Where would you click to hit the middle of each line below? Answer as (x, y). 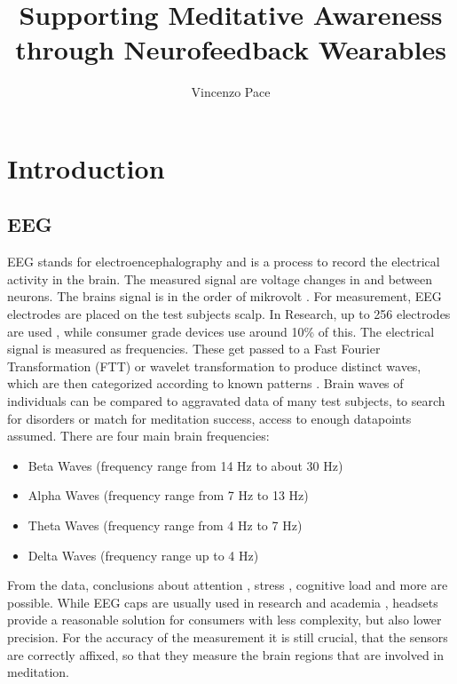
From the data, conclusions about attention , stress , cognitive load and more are (228, 585)
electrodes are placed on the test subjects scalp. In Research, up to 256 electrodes (229, 314)
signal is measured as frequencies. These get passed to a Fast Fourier (194, 349)
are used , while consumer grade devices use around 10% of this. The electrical (221, 331)
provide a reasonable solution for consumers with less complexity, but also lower (225, 620)
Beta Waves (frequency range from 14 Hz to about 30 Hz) (185, 465)
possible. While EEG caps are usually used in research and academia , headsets (223, 602)
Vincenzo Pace (231, 92)
